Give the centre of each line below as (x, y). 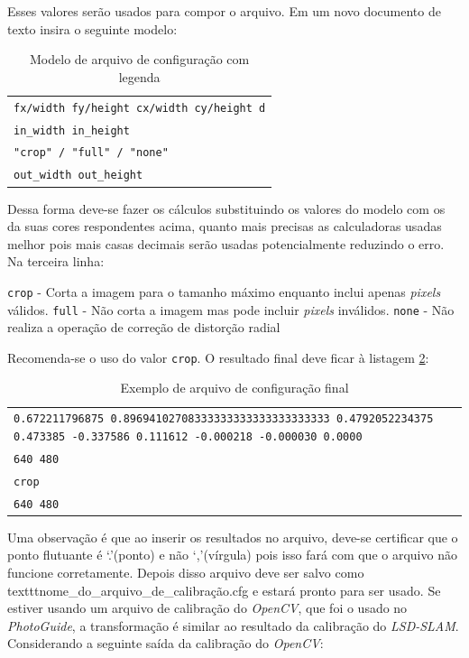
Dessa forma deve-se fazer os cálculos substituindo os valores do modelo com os (226, 208)
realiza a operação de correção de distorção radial (144, 327)
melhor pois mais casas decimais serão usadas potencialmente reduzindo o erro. (226, 243)
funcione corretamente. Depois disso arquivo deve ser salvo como (186, 572)
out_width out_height (78, 176)
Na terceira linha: (56, 261)
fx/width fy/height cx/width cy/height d (140, 108)
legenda (139, 76)
